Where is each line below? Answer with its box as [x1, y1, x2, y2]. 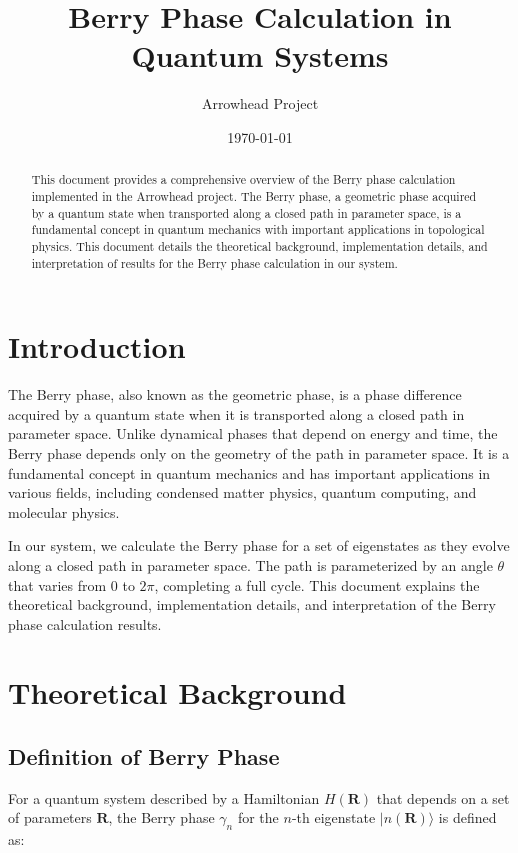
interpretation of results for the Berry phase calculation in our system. [31, 254, 398, 271]
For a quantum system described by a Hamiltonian [8, 787, 320, 808]
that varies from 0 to [8, 574, 135, 595]
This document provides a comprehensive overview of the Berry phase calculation [31, 171, 456, 188]
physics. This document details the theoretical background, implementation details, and [31, 237, 488, 254]
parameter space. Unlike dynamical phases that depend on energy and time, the [8, 423, 498, 444]
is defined [438, 807, 497, 828]
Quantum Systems [131, 35, 389, 76]
